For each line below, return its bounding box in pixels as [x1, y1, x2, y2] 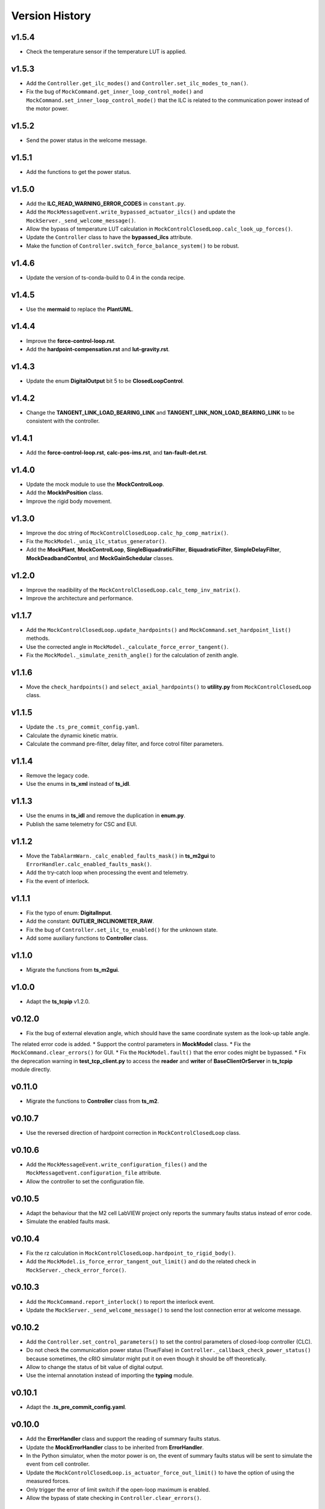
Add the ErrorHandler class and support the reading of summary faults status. [26, 1435, 221, 1443]
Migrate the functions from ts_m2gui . [26, 966, 120, 973]
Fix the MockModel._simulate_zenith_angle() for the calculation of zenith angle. [26, 652, 239, 659]
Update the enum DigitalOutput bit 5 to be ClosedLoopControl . [26, 377, 185, 384]
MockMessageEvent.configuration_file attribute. [26, 1169, 162, 1176]
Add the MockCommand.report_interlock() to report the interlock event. [26, 1298, 215, 1305]
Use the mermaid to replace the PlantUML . [26, 305, 134, 313]
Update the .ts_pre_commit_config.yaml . [26, 723, 140, 730]
